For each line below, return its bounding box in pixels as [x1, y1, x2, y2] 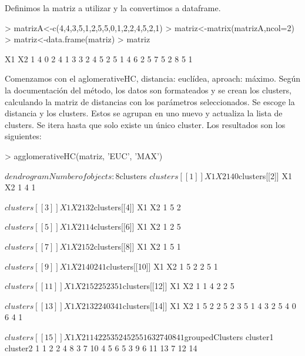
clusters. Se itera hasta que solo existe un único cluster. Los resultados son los [5, 118, 286, 130]
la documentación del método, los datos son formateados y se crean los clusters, [5, 83, 291, 96]
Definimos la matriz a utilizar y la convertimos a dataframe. [5, 2, 221, 14]
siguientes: [5, 130, 42, 142]
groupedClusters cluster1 [184, 330, 274, 342]
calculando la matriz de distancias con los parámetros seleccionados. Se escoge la [5, 95, 295, 108]
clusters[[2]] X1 [239, 169, 292, 182]
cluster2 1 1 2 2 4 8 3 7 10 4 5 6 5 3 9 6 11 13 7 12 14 [5, 342, 197, 354]
